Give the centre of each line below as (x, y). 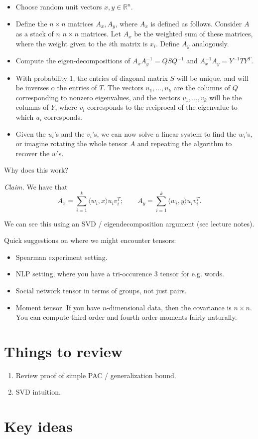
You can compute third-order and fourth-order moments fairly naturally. (126, 317)
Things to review (63, 351)
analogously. (210, 43)
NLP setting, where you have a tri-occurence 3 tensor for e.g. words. (120, 274)
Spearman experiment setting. (62, 257)
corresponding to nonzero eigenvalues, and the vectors (98, 97)
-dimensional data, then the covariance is (169, 307)
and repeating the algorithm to (185, 143)
